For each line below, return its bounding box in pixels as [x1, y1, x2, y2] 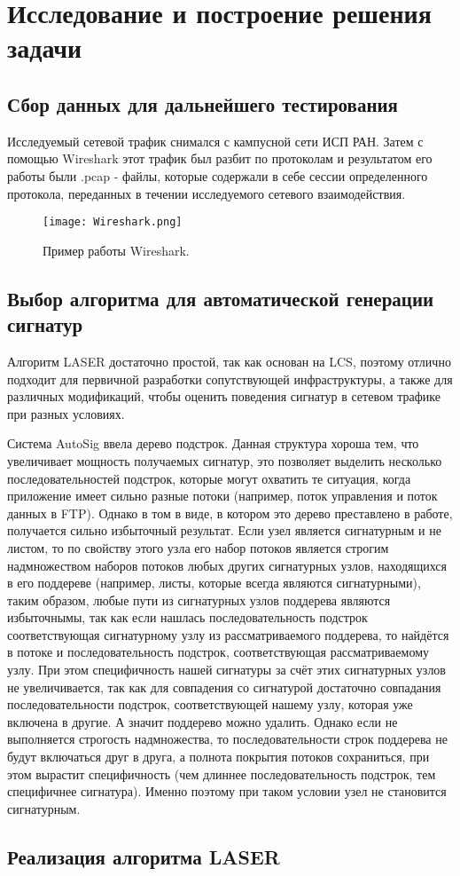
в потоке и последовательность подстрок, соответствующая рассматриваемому [7, 643, 430, 661]
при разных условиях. [7, 404, 125, 422]
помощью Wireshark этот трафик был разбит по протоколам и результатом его [7, 149, 433, 168]
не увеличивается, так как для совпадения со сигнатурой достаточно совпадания [7, 677, 441, 696]
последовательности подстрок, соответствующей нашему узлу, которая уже [7, 695, 413, 714]
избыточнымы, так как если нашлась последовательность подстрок [7, 608, 368, 627]
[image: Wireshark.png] [43, 216, 183, 229]
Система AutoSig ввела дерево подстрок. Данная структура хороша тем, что [7, 434, 419, 453]
